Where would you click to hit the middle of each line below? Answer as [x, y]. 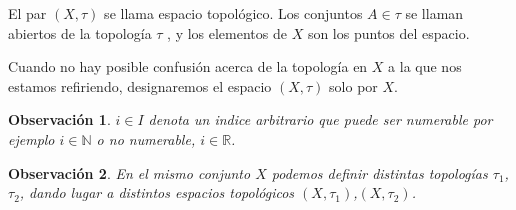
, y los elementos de [227, 32]
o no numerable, [146, 138]
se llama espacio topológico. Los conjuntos [233, 13]
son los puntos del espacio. [388, 32]
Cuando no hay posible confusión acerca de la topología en [188, 66]
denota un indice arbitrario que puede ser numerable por [320, 119]
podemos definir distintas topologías [379, 172]
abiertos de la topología [80, 32]
